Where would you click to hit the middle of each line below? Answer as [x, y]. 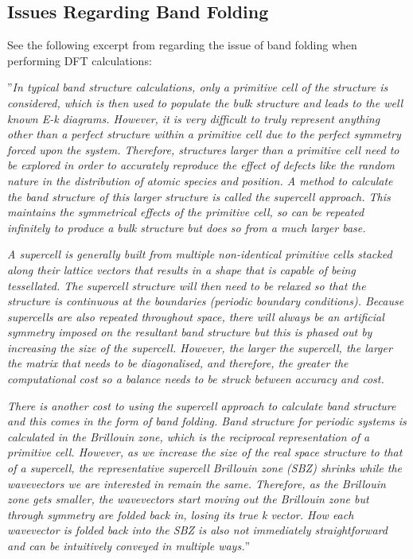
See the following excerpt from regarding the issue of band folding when [182, 45]
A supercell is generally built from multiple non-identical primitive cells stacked [200, 254]
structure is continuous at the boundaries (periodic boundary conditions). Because [206, 301]
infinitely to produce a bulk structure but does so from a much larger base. [187, 227]
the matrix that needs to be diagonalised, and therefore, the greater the [178, 363]
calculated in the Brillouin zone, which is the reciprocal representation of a [189, 436]
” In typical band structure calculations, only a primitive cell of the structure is [198, 87]
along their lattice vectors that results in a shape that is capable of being [181, 269]
